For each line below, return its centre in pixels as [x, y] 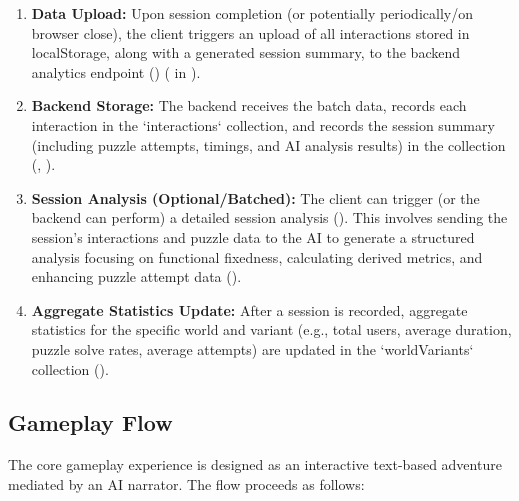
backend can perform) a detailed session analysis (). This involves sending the [269, 217]
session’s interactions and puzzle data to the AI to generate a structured [253, 236]
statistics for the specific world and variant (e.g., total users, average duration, [271, 329]
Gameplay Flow [90, 422]
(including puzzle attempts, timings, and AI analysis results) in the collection [268, 144]
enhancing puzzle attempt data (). [136, 276]
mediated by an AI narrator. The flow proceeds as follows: [186, 483]
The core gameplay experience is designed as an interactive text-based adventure [255, 464]
